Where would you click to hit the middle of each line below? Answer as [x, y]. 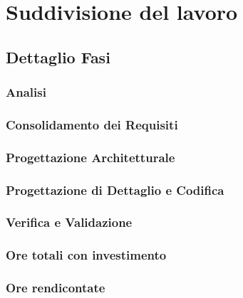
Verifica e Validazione [69, 222]
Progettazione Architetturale [91, 157]
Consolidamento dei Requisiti [92, 124]
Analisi [26, 92]
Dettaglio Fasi [58, 57]
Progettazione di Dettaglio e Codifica [115, 190]
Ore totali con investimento [86, 255]
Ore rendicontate [56, 288]
